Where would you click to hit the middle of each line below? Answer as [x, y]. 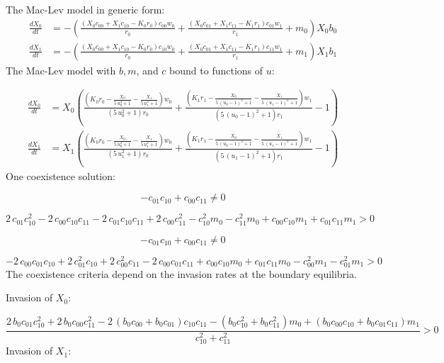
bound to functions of [216, 70]
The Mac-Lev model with [61, 70]
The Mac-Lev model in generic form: [85, 9]
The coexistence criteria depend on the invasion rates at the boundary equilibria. [181, 273]
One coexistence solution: [61, 175]
